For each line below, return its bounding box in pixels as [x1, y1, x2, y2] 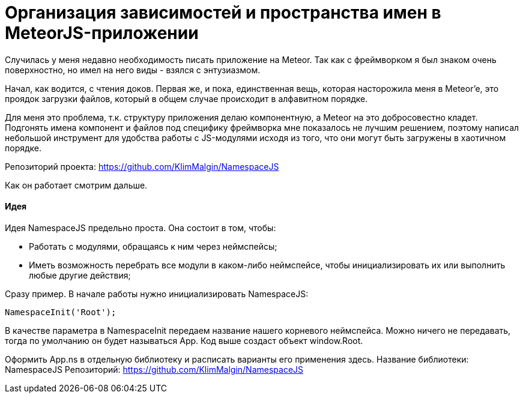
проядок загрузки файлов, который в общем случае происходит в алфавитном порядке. [5, 93, 368, 104]
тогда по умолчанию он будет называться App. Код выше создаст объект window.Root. [5, 335, 363, 346]
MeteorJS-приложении [5, 23, 199, 43]
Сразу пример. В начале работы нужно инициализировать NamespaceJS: [5, 288, 309, 299]
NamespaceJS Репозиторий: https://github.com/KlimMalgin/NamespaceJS [5, 364, 304, 375]
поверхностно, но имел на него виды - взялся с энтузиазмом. [5, 64, 261, 75]
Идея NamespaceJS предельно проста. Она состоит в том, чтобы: [5, 222, 276, 233]
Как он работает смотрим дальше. [5, 179, 148, 190]
